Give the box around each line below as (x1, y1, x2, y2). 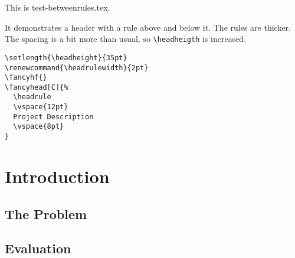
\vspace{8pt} (13, 122, 64, 131)
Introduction (5, 164, 110, 188)
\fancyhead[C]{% (5, 83, 68, 92)
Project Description (13, 112, 94, 121)
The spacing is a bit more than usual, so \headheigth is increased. (5, 32, 247, 45)
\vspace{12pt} (13, 103, 68, 112)
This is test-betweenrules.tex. (5, 1, 110, 13)
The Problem (5, 204, 87, 223)
